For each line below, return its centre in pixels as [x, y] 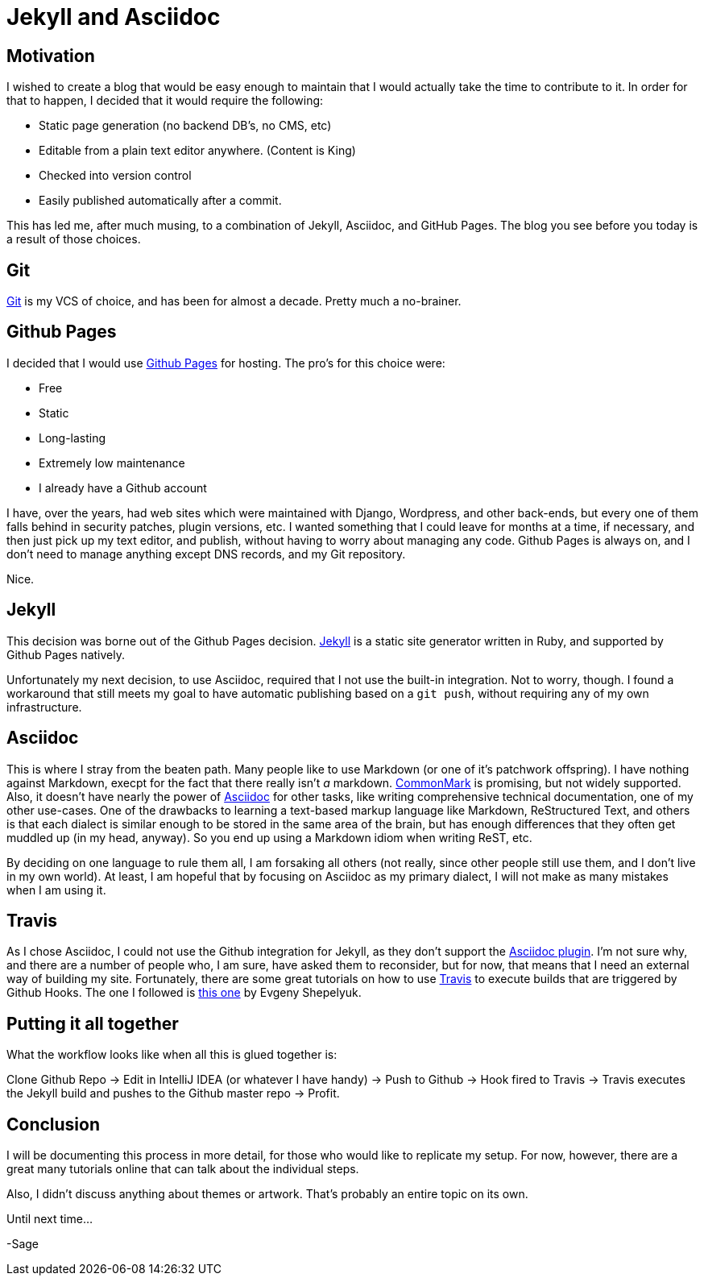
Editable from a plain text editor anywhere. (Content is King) [197, 151]
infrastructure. [44, 707]
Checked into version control [115, 176]
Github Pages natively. [66, 654]
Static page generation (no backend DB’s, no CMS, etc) [185, 126]
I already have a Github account [123, 487]
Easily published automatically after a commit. [160, 201]
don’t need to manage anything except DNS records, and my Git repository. [206, 554]
